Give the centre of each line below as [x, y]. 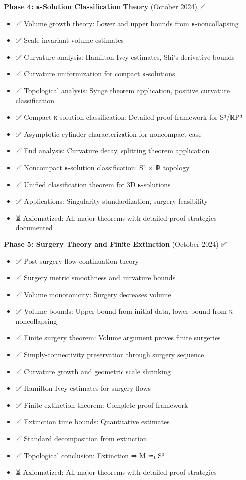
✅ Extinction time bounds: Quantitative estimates [93, 421]
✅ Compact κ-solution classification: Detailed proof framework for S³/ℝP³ [129, 117]
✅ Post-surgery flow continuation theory [77, 261]
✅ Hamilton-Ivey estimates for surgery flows [83, 388]
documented [34, 227]
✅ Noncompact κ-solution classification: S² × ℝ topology [103, 167]
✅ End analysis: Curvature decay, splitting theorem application [113, 150]
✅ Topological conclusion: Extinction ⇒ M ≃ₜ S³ [90, 455]
